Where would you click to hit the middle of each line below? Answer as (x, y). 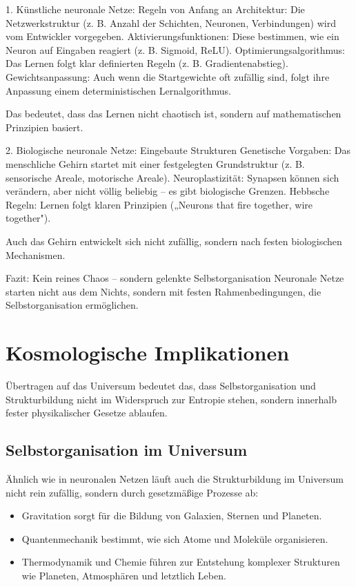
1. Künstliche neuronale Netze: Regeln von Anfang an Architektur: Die (155, 9)
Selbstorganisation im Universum (127, 450)
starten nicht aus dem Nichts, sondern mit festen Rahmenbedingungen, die (164, 291)
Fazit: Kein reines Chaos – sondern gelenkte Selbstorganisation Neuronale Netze (175, 278)
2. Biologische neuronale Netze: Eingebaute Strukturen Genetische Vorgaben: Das (178, 150)
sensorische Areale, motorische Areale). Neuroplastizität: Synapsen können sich (172, 177)
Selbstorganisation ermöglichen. (72, 305)
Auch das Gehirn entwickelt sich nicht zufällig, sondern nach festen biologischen (174, 241)
